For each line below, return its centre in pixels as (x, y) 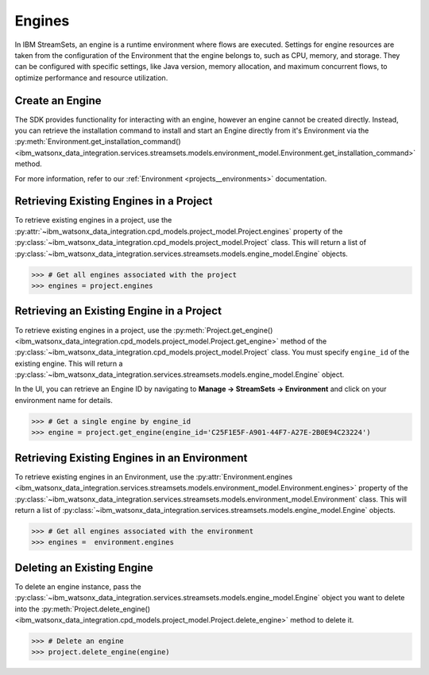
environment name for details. (64, 400)
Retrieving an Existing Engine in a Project (118, 311)
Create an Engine (58, 101)
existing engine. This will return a (69, 363)
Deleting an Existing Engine (84, 567)
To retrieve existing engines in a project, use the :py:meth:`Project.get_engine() (144, 330)
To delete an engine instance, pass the (78, 586)
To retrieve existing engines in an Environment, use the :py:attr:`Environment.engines (154, 476)
